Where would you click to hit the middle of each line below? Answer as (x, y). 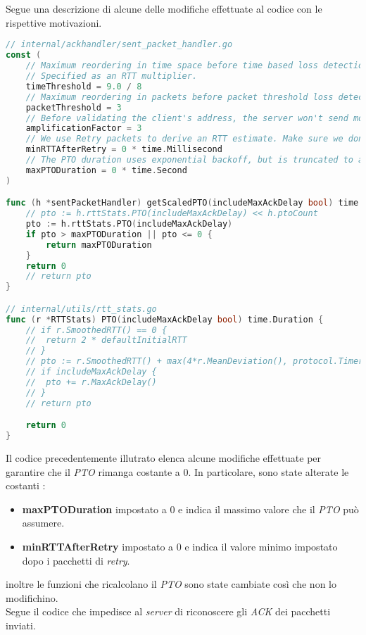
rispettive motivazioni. (54, 22)
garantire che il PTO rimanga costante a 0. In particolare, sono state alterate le (177, 471)
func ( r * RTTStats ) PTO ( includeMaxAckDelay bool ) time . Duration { (165, 319)
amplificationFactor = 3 (84, 128)
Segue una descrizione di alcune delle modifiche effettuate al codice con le (164, 9)
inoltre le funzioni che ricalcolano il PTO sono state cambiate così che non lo (171, 584)
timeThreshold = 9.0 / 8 (84, 86)
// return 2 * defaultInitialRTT (106, 340)
